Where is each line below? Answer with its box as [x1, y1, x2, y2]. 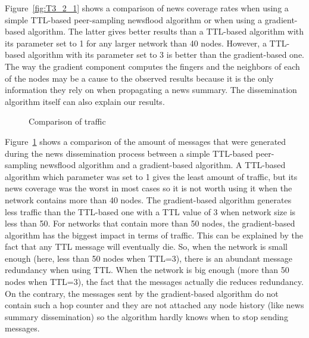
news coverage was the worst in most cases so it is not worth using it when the [5, 182, 292, 194]
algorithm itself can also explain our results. [5, 95, 165, 107]
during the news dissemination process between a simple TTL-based [5, 147, 253, 159]
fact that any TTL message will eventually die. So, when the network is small [5, 240, 288, 253]
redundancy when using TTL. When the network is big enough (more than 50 [5, 263, 289, 276]
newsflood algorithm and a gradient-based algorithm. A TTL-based [40, 159, 286, 171]
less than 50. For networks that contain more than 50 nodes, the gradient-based [5, 217, 295, 230]
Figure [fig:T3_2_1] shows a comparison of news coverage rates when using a [5, 2, 289, 14]
